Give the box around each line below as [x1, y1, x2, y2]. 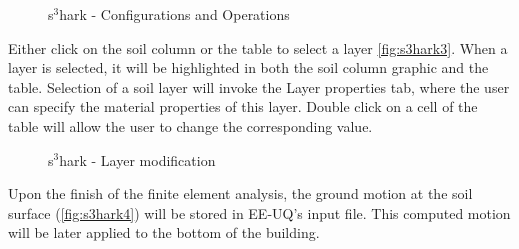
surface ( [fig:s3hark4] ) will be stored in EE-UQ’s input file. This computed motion [8, 202, 511, 223]
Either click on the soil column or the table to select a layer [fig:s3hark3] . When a [8, 37, 508, 58]
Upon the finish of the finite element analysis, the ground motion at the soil [8, 183, 473, 204]
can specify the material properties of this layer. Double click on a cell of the [8, 96, 478, 117]
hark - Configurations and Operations [59, 4, 290, 24]
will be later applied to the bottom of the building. [8, 222, 320, 243]
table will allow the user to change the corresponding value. [8, 115, 373, 136]
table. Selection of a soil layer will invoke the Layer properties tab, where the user [8, 76, 510, 97]
